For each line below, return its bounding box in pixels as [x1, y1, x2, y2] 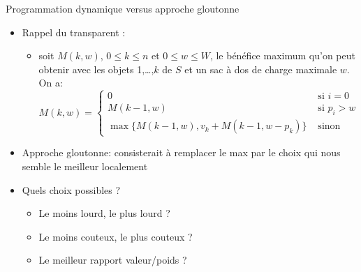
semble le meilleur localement [22, 158, 148, 173]
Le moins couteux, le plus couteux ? [38, 229, 193, 243]
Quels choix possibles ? [22, 182, 121, 197]
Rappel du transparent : [22, 24, 126, 39]
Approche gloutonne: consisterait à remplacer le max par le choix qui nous [22, 145, 341, 160]
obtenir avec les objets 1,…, [38, 61, 154, 76]
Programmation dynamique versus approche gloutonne [6, 1, 240, 15]
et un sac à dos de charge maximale [184, 61, 337, 76]
